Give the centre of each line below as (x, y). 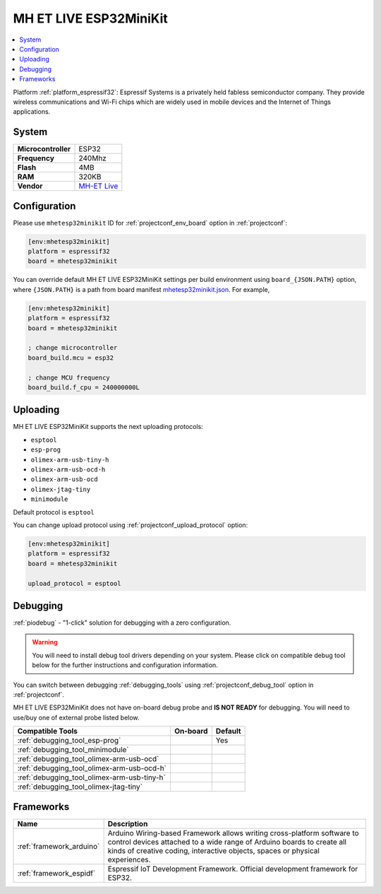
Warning (45, 642)
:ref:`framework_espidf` (56, 873)
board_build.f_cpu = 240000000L (84, 387)
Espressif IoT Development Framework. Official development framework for (233, 869)
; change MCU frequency (69, 377)
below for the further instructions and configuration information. (125, 665)
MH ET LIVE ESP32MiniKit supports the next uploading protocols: (108, 427)
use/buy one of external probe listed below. (76, 717)
